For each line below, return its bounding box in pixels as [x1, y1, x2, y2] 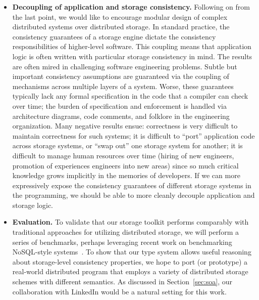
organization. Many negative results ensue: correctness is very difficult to [12, 120, 238, 131]
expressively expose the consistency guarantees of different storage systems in [12, 180, 251, 190]
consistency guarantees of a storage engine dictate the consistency [12, 31, 216, 41]
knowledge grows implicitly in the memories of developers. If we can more [12, 170, 240, 181]
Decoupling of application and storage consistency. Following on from [12, 2, 250, 12]
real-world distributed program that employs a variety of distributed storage [12, 266, 248, 277]
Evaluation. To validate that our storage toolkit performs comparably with [12, 217, 249, 227]
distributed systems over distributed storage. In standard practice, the [12, 21, 230, 32]
